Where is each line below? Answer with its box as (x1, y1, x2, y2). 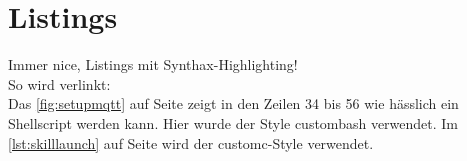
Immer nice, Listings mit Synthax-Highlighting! (8, 54, 298, 75)
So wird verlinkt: (8, 73, 111, 94)
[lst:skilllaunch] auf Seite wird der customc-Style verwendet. (8, 132, 374, 153)
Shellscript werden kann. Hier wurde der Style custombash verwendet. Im (8, 112, 459, 133)
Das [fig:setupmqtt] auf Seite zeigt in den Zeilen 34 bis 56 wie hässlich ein (8, 93, 459, 114)
